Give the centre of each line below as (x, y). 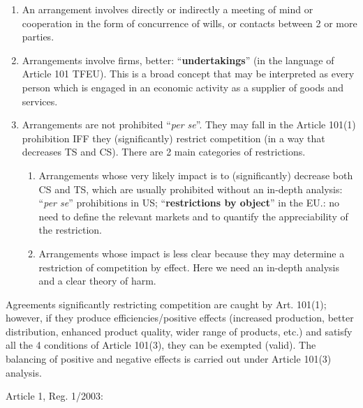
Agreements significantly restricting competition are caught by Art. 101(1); (166, 304)
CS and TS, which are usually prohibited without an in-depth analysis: (191, 189)
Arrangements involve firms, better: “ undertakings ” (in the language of (178, 60)
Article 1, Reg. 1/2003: (54, 396)
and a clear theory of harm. (97, 281)
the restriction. (70, 230)
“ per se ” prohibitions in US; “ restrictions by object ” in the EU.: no (189, 203)
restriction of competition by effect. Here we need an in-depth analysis (189, 267)
